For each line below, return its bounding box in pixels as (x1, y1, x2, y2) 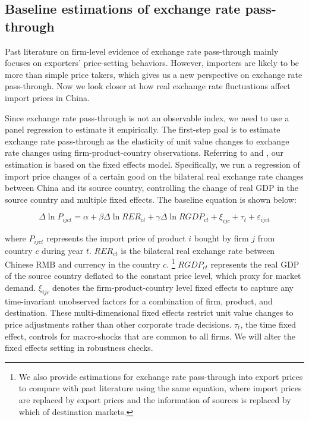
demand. (5, 281, 36, 293)
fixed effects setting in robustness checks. (5, 341, 153, 354)
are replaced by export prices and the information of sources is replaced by (18, 393, 291, 406)
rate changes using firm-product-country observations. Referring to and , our (5, 146, 284, 159)
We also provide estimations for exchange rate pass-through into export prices (18, 370, 303, 382)
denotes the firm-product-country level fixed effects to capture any (52, 281, 294, 293)
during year (42, 244, 84, 256)
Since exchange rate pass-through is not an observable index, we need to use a (5, 111, 289, 124)
